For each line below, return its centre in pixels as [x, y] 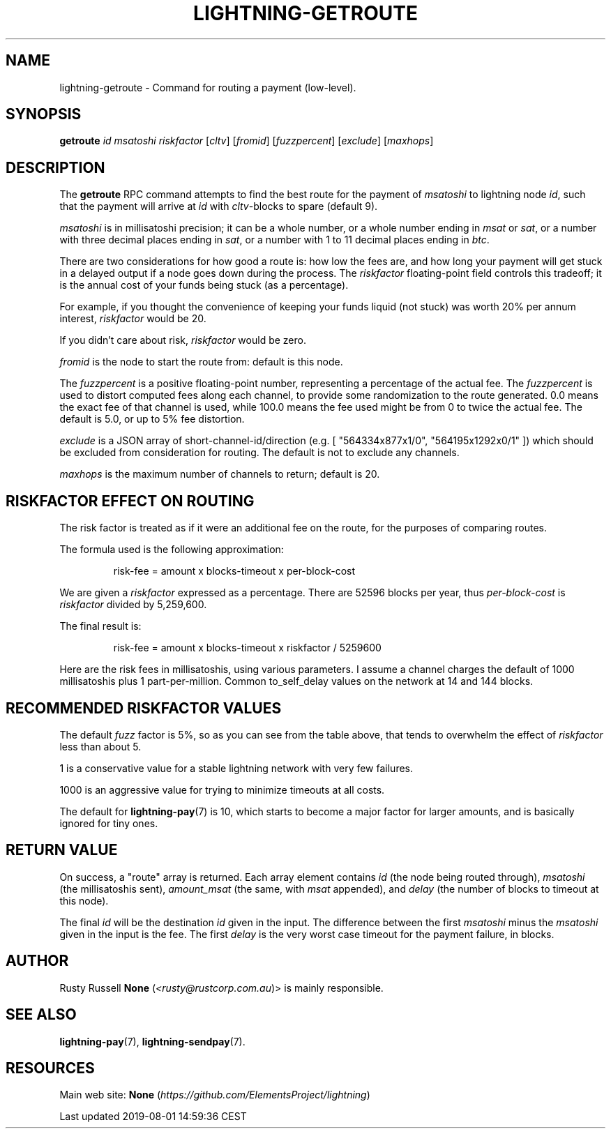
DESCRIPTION [55, 167]
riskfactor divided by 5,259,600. [133, 605]
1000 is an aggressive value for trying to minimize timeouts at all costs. [222, 789]
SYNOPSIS [44, 114]
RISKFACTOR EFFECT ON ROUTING [130, 501]
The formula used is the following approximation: [172, 550]
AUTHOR [37, 961]
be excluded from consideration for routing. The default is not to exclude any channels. [259, 453]
